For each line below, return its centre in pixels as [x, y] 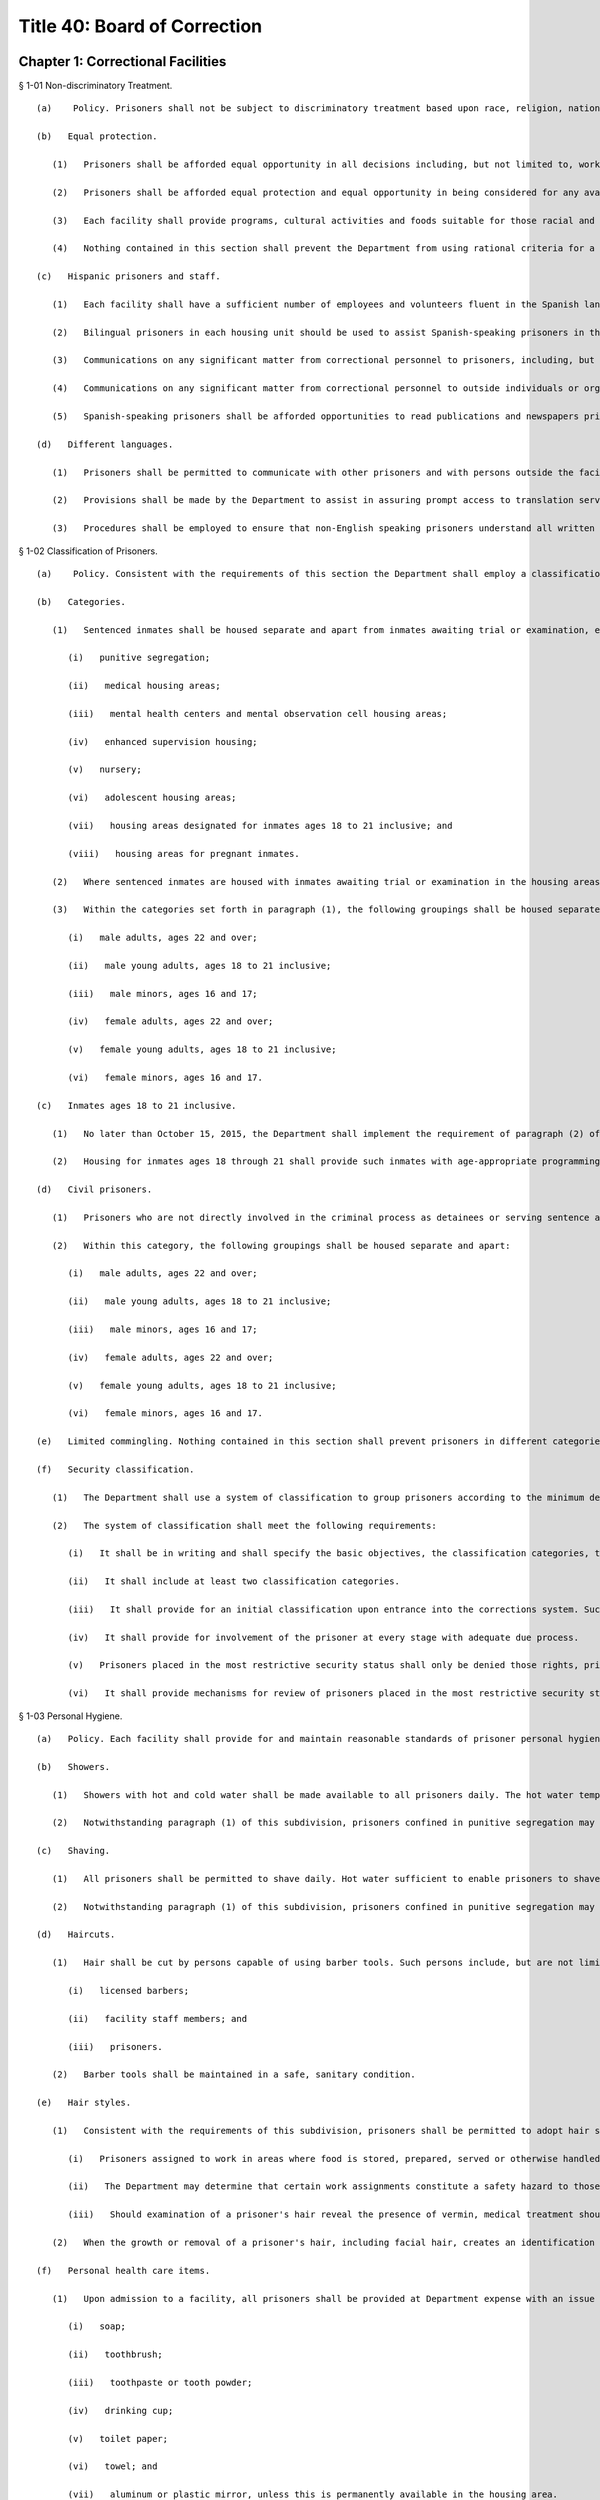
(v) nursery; [104, 769]
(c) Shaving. [73, 1851]
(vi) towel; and [112, 2466]
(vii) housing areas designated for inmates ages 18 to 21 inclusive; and [260, 825]
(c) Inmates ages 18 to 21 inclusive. [136, 1105]
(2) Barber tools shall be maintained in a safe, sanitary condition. [233, 2074]
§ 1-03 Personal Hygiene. [70, 1716]
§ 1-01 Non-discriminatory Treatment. [95, 86]
